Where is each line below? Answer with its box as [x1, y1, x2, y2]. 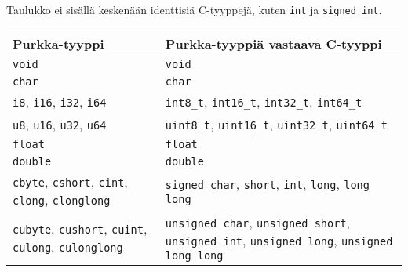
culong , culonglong [13, 237, 123, 256]
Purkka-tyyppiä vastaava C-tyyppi [165, 34, 382, 53]
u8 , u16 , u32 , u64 [13, 114, 107, 133]
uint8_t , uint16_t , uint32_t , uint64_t [165, 114, 388, 133]
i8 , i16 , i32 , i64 [13, 92, 107, 111]
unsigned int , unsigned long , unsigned [165, 230, 393, 249]
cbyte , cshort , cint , [13, 172, 128, 190]
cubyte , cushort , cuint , [13, 219, 148, 238]
